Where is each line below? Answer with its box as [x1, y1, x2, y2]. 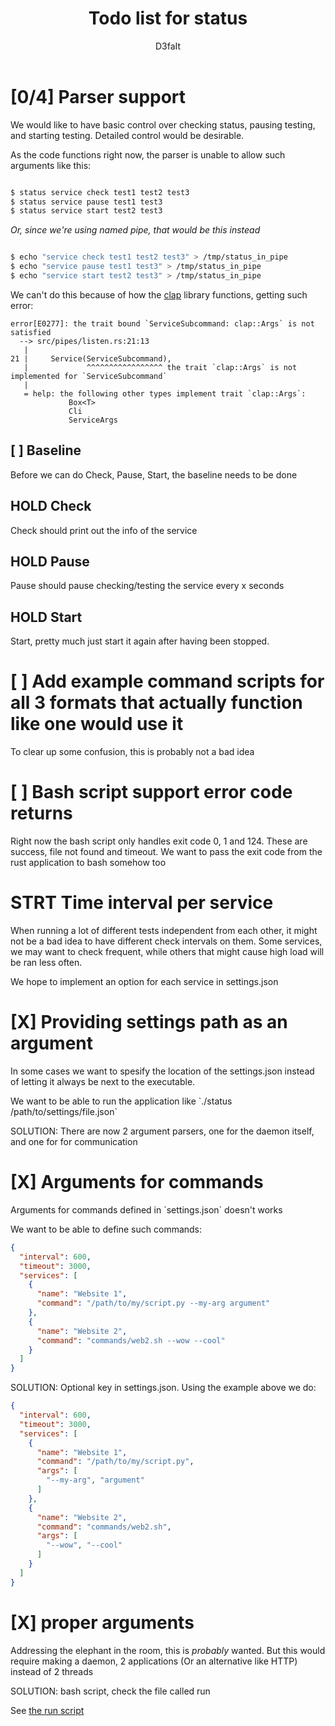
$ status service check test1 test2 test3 [10, 187, 190, 197]
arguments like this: [10, 159, 92, 171]
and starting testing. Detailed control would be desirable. [10, 129, 245, 141]
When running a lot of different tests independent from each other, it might [10, 925, 318, 936]
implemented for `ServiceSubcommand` [10, 371, 168, 381]
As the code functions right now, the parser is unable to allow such [10, 148, 286, 161]
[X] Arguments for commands [10, 1171, 264, 1194]
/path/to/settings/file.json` [10, 1105, 118, 1117]
